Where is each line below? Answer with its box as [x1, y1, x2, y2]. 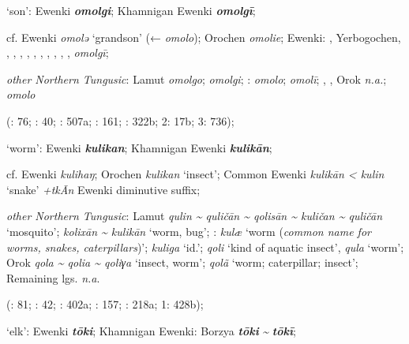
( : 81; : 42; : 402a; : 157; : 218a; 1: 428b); [6, 296, 204, 312]
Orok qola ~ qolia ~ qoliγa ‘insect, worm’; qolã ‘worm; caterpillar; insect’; [6, 254, 358, 271]
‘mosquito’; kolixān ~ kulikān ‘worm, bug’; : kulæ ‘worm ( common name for [6, 222, 371, 239]
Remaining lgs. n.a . [6, 269, 100, 286]
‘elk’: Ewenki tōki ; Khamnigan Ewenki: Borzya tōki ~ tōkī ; [6, 322, 296, 338]
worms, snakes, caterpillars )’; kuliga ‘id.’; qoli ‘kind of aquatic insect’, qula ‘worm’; [6, 238, 404, 255]
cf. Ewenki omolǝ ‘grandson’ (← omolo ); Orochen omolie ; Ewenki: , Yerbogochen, [6, 28, 401, 45]
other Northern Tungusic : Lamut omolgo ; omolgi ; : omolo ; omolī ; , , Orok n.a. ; [6, 70, 387, 87]
